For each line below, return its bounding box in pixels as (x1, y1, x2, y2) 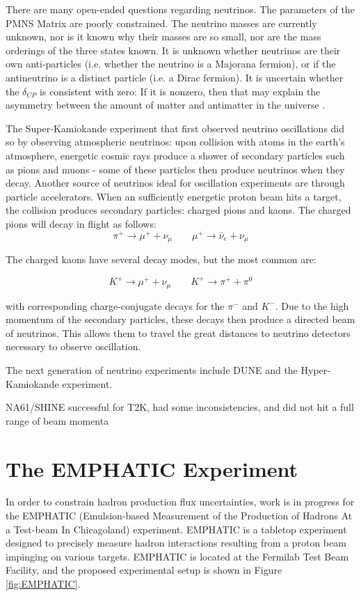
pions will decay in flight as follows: (6, 216, 157, 230)
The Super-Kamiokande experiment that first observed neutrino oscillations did (6, 120, 345, 135)
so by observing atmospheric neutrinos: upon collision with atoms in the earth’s (6, 134, 345, 149)
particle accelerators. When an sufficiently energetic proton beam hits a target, (6, 189, 342, 203)
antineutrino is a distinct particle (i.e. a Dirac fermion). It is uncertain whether (6, 70, 344, 84)
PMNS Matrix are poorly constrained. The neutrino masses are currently (6, 15, 317, 30)
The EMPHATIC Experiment (6, 454, 298, 483)
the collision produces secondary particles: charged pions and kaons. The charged (6, 203, 351, 217)
